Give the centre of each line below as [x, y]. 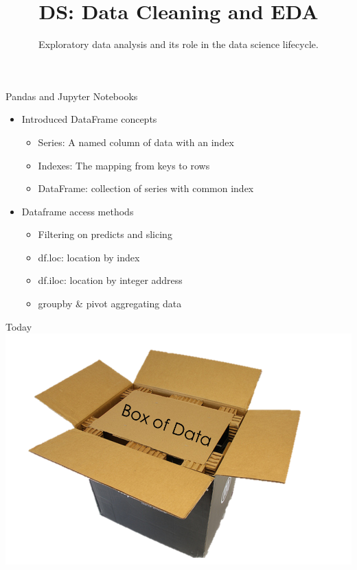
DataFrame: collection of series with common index [146, 188]
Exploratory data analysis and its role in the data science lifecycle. [178, 44]
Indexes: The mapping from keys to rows [124, 165]
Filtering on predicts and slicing [105, 234]
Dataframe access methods [78, 211]
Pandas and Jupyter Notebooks [72, 96]
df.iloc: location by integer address [110, 280]
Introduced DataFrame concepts [89, 119]
